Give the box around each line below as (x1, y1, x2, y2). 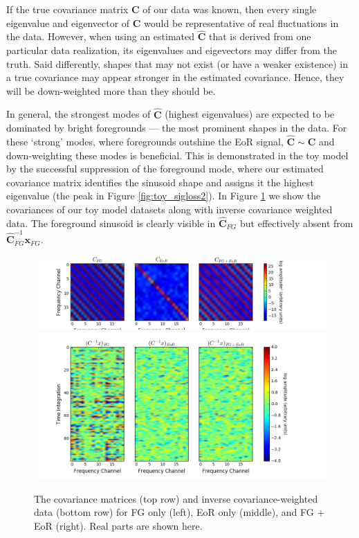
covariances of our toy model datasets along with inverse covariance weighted (6, 201, 333, 216)
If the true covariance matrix (6, 2, 129, 16)
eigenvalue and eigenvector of (6, 15, 130, 30)
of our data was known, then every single (142, 2, 317, 16)
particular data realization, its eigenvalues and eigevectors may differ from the (6, 43, 338, 57)
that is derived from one (208, 29, 311, 44)
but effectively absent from (240, 215, 353, 230)
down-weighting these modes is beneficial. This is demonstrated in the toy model (6, 147, 349, 162)
